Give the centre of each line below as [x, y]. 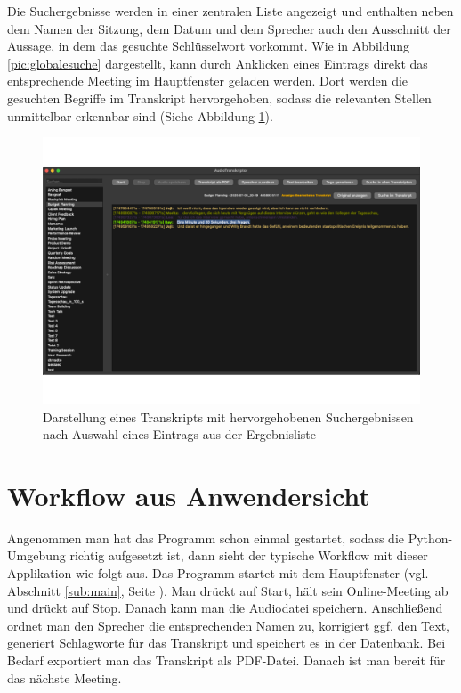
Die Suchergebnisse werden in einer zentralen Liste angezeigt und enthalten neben [230, 11]
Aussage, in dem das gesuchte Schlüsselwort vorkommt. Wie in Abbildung [209, 46]
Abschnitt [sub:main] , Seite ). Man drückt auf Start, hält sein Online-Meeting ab [228, 590]
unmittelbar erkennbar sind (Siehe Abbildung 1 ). [140, 115]
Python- [430, 538]
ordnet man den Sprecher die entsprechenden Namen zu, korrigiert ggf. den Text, [228, 625]
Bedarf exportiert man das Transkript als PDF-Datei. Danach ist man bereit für [226, 660]
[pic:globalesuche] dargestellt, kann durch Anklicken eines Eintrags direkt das [218, 63]
